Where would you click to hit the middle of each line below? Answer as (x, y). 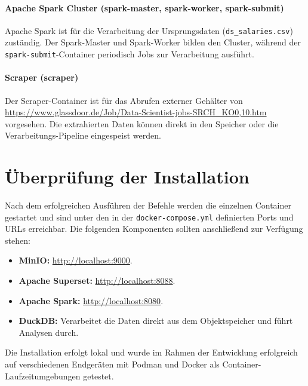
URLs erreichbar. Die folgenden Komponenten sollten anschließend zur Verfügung (154, 229)
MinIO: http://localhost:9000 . (76, 260)
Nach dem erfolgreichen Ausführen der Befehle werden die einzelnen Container (148, 205)
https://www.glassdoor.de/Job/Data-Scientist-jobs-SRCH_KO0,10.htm (136, 112)
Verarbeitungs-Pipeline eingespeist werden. (83, 135)
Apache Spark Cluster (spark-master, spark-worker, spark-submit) (144, 7)
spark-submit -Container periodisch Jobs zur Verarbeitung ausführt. (130, 54)
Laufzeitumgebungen (43, 376)
